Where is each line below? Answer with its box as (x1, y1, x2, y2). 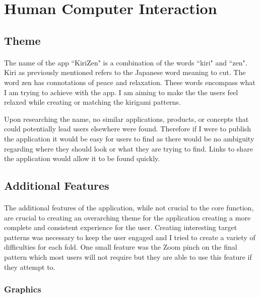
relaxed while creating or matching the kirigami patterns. (4, 97, 181, 107)
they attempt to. (4, 261, 55, 272)
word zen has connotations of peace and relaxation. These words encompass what (4, 77, 255, 87)
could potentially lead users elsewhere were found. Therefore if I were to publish (4, 123, 251, 134)
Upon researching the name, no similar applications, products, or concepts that (4, 113, 249, 124)
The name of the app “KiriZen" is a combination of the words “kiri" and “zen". (4, 57, 247, 67)
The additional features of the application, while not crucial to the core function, (4, 202, 254, 213)
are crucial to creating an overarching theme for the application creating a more (4, 212, 251, 222)
